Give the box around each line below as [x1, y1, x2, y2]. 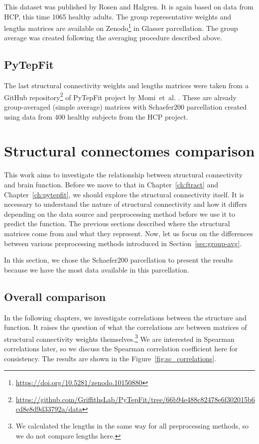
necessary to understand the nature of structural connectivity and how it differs [4, 199, 247, 209]
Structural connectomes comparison [4, 141, 255, 161]
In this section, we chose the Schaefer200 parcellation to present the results [4, 255, 233, 265]
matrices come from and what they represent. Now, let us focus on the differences [4, 228, 253, 238]
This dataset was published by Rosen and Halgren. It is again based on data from [4, 1, 254, 11]
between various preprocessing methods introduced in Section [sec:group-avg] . [4, 238, 242, 248]
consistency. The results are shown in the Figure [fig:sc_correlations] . [4, 353, 217, 363]
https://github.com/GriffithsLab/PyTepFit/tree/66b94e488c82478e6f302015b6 [15, 394, 255, 404]
